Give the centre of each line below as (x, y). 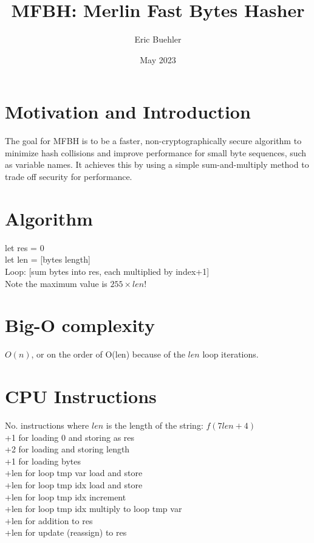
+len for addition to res (49, 520)
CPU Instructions (81, 396)
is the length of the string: (155, 425)
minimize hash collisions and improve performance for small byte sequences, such (156, 152)
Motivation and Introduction (128, 112)
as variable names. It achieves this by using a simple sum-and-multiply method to (157, 164)
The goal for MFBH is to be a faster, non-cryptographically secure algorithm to (153, 141)
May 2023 (158, 59)
